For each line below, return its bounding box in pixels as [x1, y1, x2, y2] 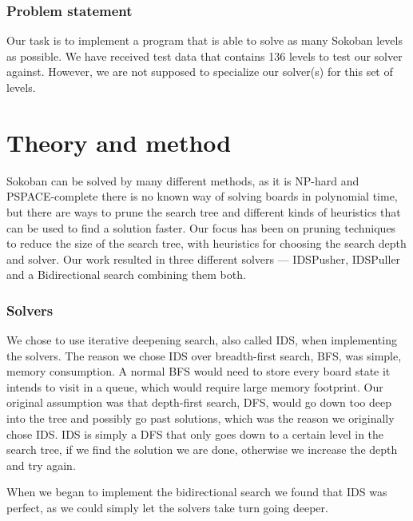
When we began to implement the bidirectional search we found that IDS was [6, 483, 387, 500]
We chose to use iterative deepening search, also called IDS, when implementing [6, 332, 397, 348]
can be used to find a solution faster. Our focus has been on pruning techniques [6, 219, 396, 236]
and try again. [6, 456, 76, 473]
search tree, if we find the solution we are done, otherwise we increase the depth [6, 441, 398, 458]
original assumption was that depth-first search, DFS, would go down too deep [6, 394, 391, 411]
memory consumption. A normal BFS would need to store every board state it [6, 363, 391, 380]
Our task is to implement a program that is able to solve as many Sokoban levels [6, 32, 403, 49]
